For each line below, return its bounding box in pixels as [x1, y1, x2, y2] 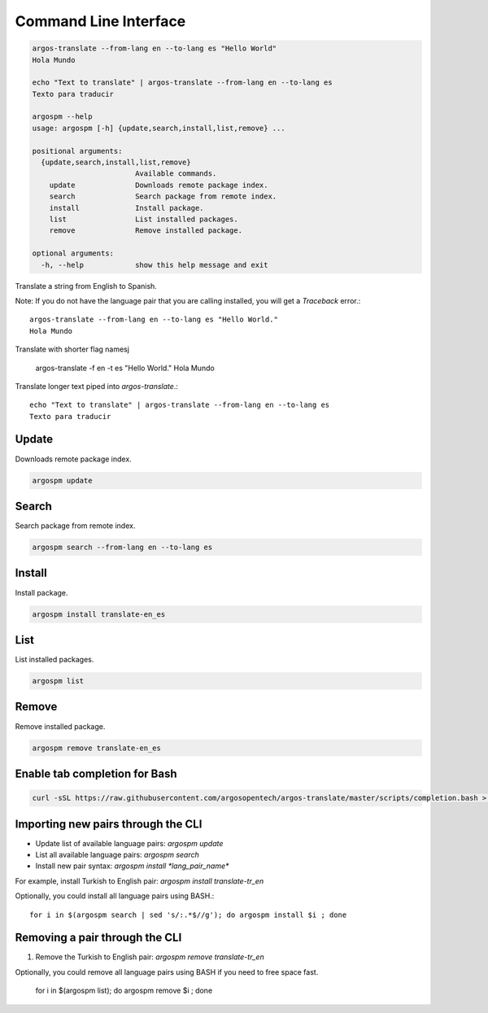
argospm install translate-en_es [32, 609, 166, 618]
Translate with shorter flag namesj [15, 344, 130, 354]
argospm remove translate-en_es [32, 743, 162, 753]
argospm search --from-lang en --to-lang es [32, 543, 213, 552]
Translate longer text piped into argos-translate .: [15, 381, 179, 391]
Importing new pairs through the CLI [15, 817, 203, 831]
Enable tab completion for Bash [15, 766, 178, 780]
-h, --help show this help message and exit [41, 260, 268, 269]
